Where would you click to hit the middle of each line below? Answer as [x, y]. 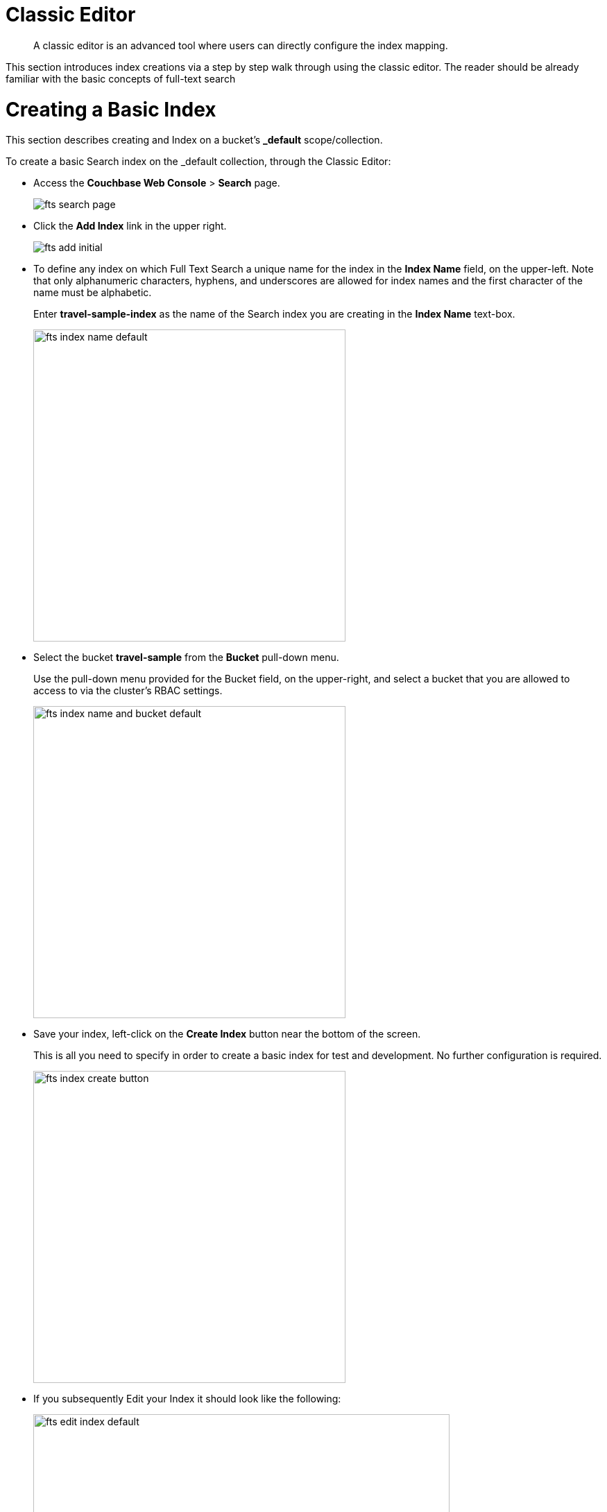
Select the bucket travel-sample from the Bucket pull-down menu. [186, 658]
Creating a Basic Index [111, 109]
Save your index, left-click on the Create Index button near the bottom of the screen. [227, 1034]
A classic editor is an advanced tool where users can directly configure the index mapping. [241, 45]
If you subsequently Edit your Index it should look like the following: [187, 1399]
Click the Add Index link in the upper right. [130, 226]
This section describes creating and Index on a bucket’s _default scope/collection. [194, 140]
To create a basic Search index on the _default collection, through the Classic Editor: [198, 162]
